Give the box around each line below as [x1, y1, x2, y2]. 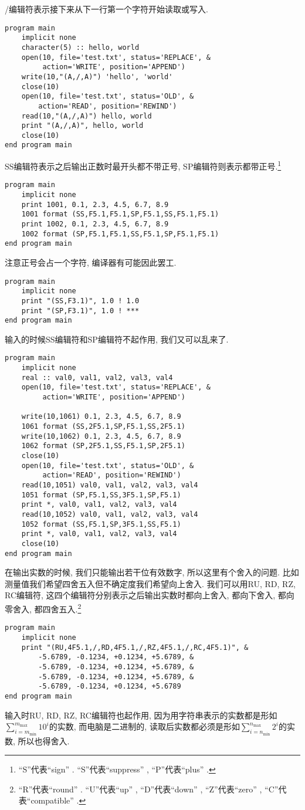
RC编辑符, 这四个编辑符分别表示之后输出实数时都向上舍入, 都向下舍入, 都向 [5, 589, 294, 601]
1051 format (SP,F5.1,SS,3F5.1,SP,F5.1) [21, 490, 181, 499]
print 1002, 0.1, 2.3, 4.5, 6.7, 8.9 [21, 220, 169, 228]
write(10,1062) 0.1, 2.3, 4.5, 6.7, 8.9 [21, 432, 181, 440]
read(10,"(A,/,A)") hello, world [21, 111, 152, 120]
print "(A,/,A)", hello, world [21, 121, 144, 130]
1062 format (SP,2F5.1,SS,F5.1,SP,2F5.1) [21, 442, 185, 450]
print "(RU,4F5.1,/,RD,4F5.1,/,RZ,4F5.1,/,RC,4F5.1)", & [21, 643, 249, 652]
